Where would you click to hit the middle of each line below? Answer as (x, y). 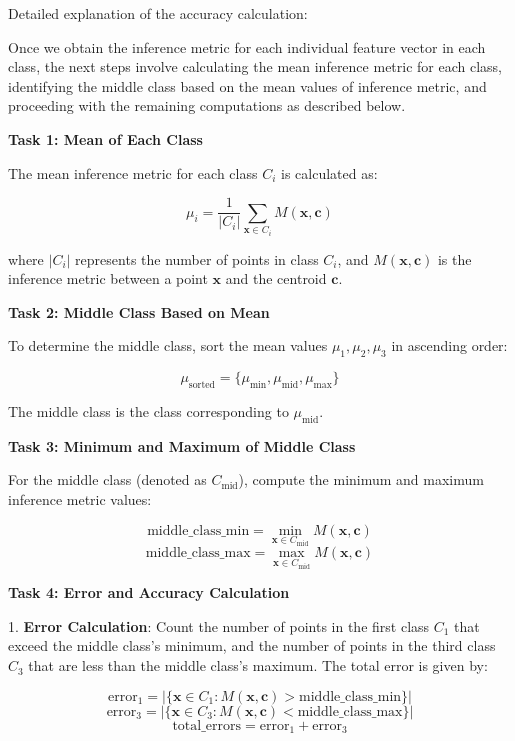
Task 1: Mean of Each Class (105, 138)
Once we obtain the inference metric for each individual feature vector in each (247, 46)
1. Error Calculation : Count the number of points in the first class (219, 625)
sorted (202, 384)
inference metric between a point (108, 278)
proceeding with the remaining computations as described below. (207, 105)
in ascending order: (449, 345)
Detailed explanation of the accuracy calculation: (158, 13)
